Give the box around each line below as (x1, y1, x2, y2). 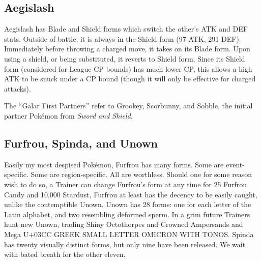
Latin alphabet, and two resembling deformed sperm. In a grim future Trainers (4, 209, 250, 219)
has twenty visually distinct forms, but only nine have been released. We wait (4, 239, 246, 249)
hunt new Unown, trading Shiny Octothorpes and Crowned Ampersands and (4, 219, 243, 229)
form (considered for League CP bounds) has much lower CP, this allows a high (4, 63, 252, 74)
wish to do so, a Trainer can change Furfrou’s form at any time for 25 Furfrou (4, 179, 247, 189)
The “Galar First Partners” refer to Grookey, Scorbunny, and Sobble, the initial (4, 100, 253, 111)
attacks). (4, 83, 31, 94)
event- (225, 159, 245, 169)
